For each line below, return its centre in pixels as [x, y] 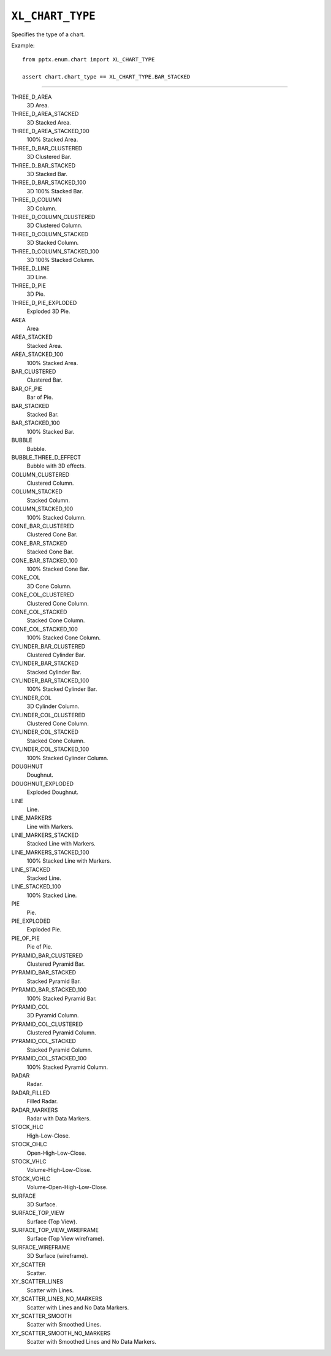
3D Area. [38, 105]
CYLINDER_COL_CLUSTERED [48, 715]
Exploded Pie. [44, 930]
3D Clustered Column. [55, 225]
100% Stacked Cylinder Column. [67, 758]
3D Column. [42, 208]
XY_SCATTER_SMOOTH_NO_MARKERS [61, 1333]
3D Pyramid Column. [53, 1015]
